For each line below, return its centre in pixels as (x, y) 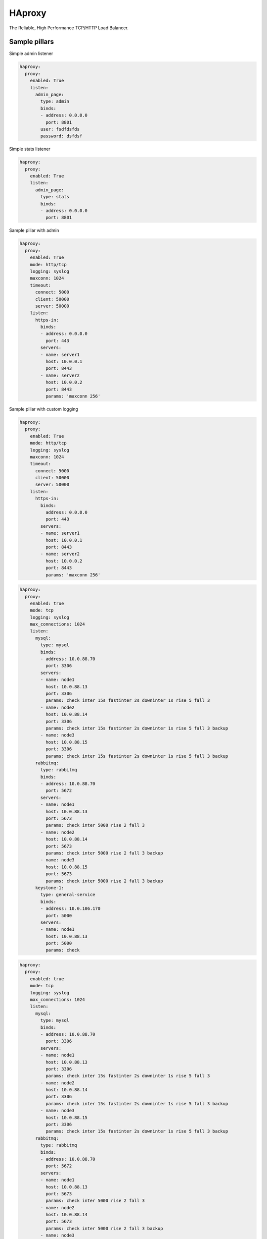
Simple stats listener (30, 149)
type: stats (55, 197)
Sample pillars (32, 42)
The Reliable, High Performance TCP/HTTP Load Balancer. (69, 28)
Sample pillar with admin (34, 230)
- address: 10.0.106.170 (70, 909)
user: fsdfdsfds (60, 129)
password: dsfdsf (61, 136)
